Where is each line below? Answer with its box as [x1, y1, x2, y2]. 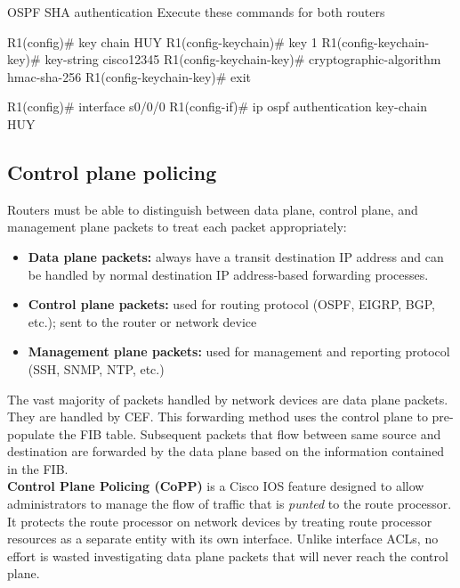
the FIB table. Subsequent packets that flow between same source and [58, 424, 441, 443]
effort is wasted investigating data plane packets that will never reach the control [7, 546, 448, 565]
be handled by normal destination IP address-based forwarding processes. [28, 265, 429, 283]
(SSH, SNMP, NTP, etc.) [28, 359, 165, 378]
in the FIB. [7, 459, 69, 478]
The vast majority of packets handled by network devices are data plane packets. [7, 389, 448, 408]
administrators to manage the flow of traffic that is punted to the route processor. [7, 494, 452, 513]
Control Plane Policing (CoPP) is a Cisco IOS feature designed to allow [7, 477, 424, 495]
